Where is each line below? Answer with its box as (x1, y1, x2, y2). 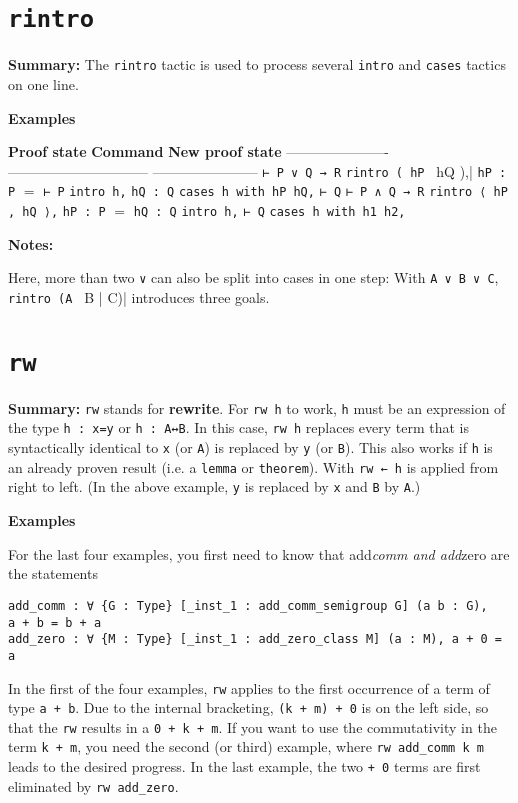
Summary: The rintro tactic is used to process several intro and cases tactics (8, 54, 506, 75)
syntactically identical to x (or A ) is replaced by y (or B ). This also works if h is (8, 437, 493, 458)
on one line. (8, 73, 79, 94)
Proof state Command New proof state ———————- (8, 141, 389, 162)
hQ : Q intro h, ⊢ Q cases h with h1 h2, (133, 205, 406, 219)
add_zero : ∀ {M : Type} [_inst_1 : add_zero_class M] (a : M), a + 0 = (8, 632, 502, 647)
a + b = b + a (8, 615, 102, 630)
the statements (8, 563, 98, 584)
